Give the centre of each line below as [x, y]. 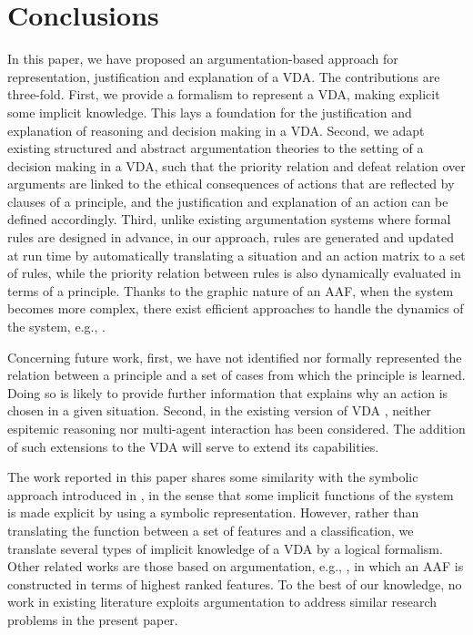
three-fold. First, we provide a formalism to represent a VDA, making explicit [224, 94]
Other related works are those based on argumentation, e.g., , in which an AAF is [236, 566]
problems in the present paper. [93, 619]
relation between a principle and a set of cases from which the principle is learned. [236, 375]
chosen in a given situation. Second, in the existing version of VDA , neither [220, 410]
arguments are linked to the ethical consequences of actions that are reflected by [231, 184]
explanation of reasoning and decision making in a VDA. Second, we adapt [216, 130]
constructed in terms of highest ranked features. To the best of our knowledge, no [235, 584]
